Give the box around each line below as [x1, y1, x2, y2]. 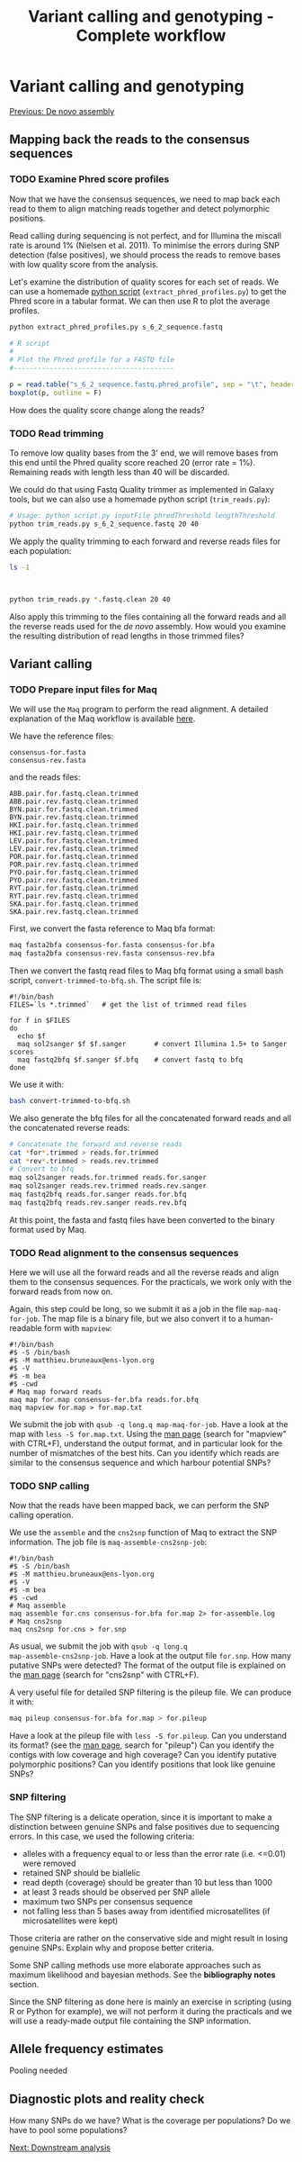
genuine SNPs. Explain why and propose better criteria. [9, 1942, 215, 1953]
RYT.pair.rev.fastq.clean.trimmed [9, 891, 139, 901]
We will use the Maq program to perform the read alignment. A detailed [9, 704, 269, 715]
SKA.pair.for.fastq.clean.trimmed [9, 900, 139, 909]
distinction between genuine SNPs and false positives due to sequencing [9, 1821, 280, 1832]
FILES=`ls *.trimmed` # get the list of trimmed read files [9, 1000, 247, 1009]
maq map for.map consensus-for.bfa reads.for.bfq [9, 1396, 200, 1405]
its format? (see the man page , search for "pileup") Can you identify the [9, 1740, 275, 1750]
